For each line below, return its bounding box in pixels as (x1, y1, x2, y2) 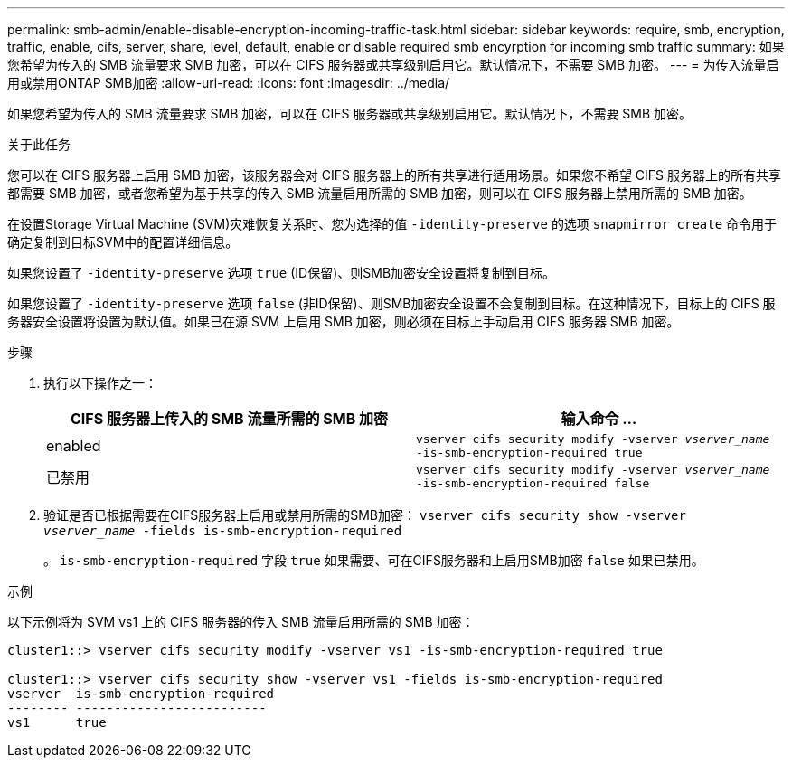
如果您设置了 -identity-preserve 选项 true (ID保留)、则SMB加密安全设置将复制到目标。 (7, 265, 556, 280)
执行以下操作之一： (43, 375, 157, 391)
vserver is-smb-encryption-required (7, 686, 275, 701)
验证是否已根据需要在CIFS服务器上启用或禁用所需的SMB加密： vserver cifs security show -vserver (43, 507, 686, 523)
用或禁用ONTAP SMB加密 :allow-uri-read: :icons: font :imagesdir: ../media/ (7, 75, 450, 90)
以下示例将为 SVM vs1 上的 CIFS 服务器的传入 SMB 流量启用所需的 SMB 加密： (7, 614, 475, 629)
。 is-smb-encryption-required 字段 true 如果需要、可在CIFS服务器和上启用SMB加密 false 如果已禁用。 (43, 552, 704, 568)
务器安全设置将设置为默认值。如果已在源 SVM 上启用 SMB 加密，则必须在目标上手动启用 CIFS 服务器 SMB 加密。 (7, 314, 680, 329)
